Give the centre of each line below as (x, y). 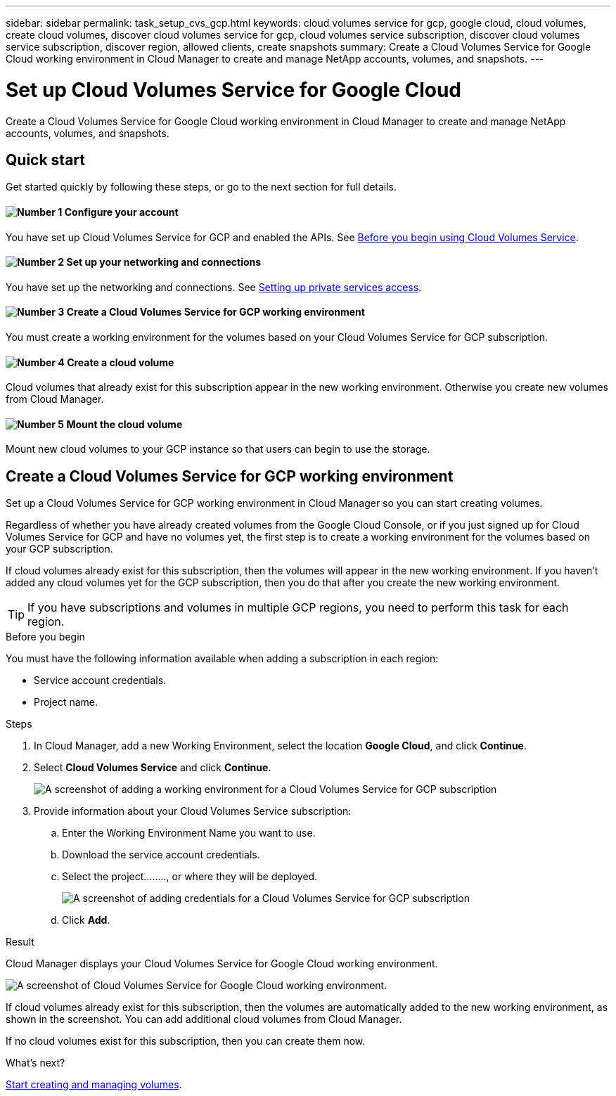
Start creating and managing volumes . (94, 1085)
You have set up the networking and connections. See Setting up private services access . (214, 287)
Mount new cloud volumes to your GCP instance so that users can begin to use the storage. (218, 449)
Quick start (45, 160)
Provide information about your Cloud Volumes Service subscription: (193, 811)
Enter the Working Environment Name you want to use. (189, 833)
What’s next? (36, 1063)
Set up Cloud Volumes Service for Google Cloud (233, 90)
